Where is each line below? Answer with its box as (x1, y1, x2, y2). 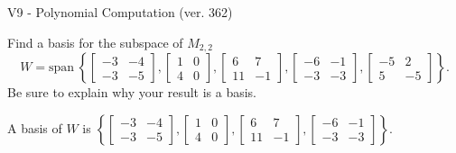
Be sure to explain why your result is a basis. (7, 83, 257, 102)
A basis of (7, 118, 62, 137)
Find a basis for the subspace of (7, 32, 183, 51)
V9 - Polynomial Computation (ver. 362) (7, 3, 233, 21)
